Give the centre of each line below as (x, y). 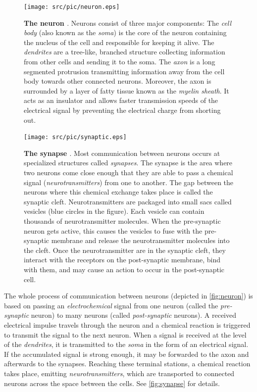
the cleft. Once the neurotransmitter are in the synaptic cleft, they (125, 250)
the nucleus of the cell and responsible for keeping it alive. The (119, 42)
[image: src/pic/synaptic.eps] (75, 137)
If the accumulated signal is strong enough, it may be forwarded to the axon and (127, 354)
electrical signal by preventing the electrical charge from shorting (122, 110)
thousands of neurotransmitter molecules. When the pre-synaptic (122, 221)
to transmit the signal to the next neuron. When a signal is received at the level (125, 334)
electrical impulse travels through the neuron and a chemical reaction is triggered (127, 324)
